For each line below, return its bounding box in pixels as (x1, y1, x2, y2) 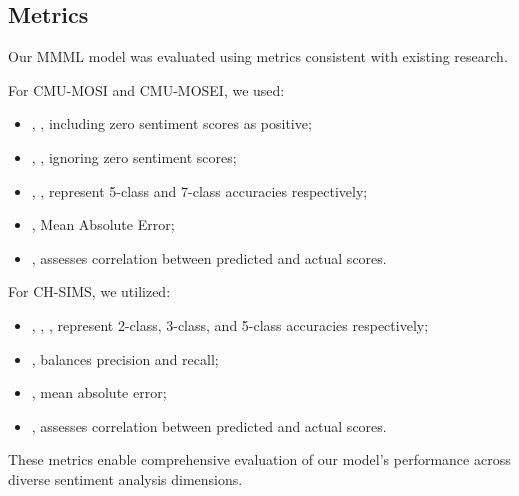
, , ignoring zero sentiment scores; (31, 146, 237, 167)
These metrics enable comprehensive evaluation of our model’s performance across (8, 449, 511, 470)
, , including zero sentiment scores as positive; (31, 113, 312, 134)
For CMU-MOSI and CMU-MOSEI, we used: (8, 79, 285, 100)
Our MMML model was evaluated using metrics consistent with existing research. (8, 46, 508, 67)
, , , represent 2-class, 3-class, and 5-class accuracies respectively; (31, 314, 429, 335)
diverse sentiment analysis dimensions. (8, 468, 243, 489)
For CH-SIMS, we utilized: (8, 281, 171, 302)
